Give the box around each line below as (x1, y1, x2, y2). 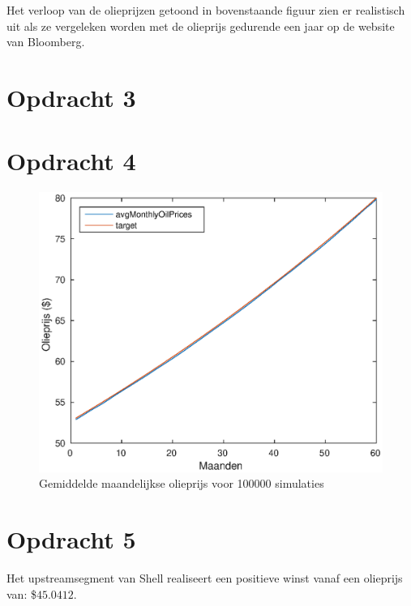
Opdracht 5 (6, 522, 136, 555)
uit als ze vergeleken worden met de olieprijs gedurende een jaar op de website (6, 17, 395, 34)
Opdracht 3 (6, 80, 136, 113)
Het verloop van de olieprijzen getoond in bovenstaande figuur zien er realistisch (6, 2, 405, 18)
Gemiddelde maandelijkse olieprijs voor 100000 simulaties (39, 475, 324, 492)
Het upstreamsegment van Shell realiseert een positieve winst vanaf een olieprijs (6, 569, 403, 586)
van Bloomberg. (6, 33, 85, 50)
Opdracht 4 (6, 144, 136, 177)
